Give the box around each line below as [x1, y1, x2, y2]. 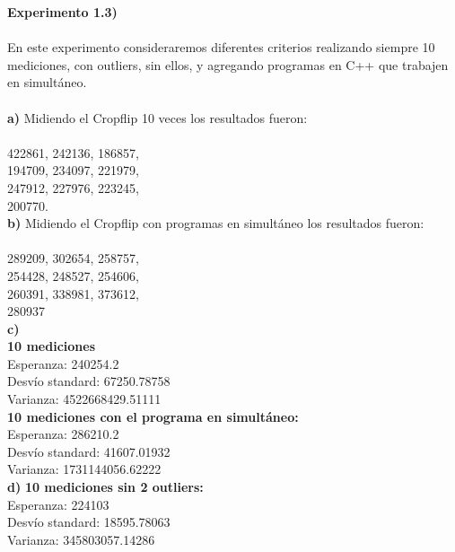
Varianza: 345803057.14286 [7, 530, 155, 548]
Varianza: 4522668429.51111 [7, 390, 162, 408]
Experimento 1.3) [7, 3, 118, 21]
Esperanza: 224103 [7, 495, 109, 513]
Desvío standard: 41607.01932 [7, 442, 171, 460]
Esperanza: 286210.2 [7, 425, 119, 443]
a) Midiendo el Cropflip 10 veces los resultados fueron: [7, 108, 308, 127]
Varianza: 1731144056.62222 [7, 460, 162, 478]
